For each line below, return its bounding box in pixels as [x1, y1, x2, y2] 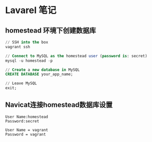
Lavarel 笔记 [5, 5, 56, 16]
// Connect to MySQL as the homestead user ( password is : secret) [5, 53, 147, 58]
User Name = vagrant [5, 127, 49, 132]
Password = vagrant [5, 131, 46, 137]
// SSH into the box [5, 40, 49, 45]
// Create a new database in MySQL [5, 67, 80, 72]
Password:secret [5, 118, 39, 123]
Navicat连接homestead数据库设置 [5, 101, 113, 109]
